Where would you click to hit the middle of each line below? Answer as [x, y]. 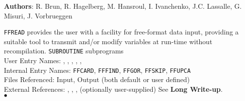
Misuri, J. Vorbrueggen [38, 15]
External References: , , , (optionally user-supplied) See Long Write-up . [113, 89]
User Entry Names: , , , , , [43, 60]
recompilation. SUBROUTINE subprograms [64, 51]
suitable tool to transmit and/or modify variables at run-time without [108, 41]
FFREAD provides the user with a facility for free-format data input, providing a [121, 32]
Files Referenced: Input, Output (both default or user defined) [97, 79]
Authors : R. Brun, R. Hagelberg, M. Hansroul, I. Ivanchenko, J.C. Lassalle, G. [123, 6]
